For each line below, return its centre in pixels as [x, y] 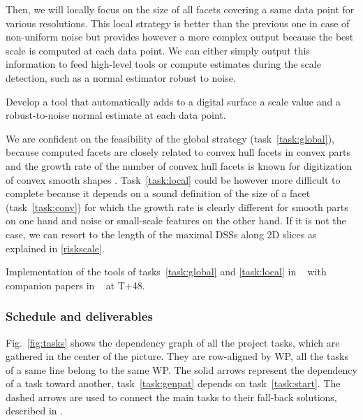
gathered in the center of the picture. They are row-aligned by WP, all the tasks [177, 356]
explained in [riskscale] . [55, 248]
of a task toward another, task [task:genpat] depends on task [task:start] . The [173, 383]
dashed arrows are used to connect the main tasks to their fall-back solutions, [171, 397]
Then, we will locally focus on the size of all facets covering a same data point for [180, 9]
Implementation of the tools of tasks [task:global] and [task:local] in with [166, 271]
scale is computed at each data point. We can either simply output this [158, 50]
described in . [35, 411]
